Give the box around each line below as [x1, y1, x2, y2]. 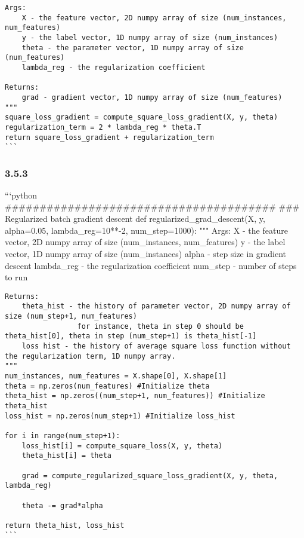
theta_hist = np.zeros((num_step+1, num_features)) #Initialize [5, 392, 265, 401]
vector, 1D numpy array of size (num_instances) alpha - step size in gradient [5, 247, 287, 260]
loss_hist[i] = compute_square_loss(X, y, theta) [21, 441, 223, 450]
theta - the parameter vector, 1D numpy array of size [21, 43, 244, 52]
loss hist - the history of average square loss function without [21, 342, 291, 351]
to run [5, 271, 28, 283]
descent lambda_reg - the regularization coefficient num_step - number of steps [5, 259, 297, 271]
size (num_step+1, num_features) [5, 312, 137, 321]
